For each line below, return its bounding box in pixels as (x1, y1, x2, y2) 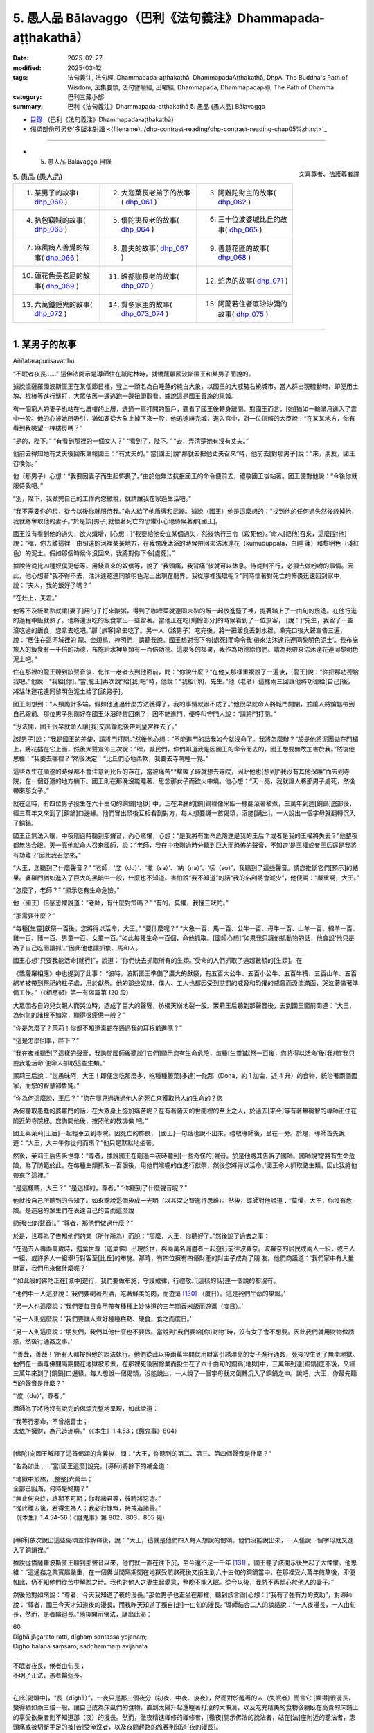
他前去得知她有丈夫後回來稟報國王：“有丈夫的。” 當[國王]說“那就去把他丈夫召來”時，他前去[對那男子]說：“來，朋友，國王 (12, 449, 356, 458)
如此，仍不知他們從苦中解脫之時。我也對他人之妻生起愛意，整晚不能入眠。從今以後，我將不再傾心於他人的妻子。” (12, 1578, 335, 1586)
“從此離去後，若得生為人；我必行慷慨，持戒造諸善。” (12, 1504, 161, 1512)
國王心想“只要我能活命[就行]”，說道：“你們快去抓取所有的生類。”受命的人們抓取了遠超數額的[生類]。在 (12, 957, 303, 965)
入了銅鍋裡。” (12, 1546, 50, 1554)
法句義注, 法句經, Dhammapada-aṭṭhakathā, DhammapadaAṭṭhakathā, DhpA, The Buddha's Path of (67, 73, 348, 82)
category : (12, 92, 42, 101)
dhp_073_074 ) (121, 308, 169, 318)
